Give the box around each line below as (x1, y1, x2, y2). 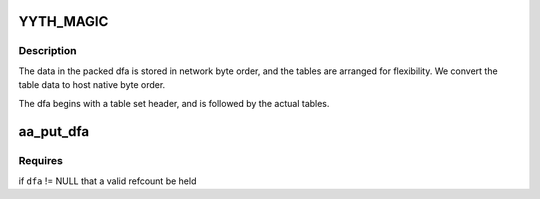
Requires (18, 154, 64, 168)
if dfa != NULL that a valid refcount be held (18, 175, 197, 187)
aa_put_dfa (18, 123, 90, 140)
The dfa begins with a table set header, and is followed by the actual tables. (18, 97, 330, 109)
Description (18, 44, 77, 58)
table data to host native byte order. (18, 79, 166, 91)
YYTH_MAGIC (18, 13, 109, 30)
